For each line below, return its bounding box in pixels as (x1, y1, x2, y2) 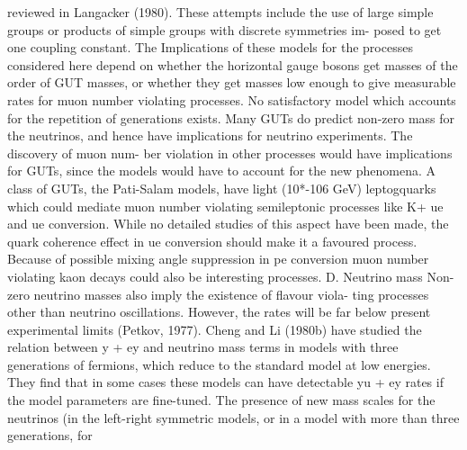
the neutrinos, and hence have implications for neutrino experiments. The (7, 126, 413, 145)
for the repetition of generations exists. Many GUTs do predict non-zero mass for (7, 108, 455, 127)
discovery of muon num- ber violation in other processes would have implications (7, 143, 453, 162)
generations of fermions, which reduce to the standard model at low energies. (7, 355, 431, 373)
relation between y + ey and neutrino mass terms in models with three (7, 337, 399, 356)
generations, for (7, 426, 93, 445)
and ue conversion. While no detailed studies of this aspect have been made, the (7, 214, 449, 233)
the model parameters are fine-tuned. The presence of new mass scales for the (7, 391, 436, 409)
